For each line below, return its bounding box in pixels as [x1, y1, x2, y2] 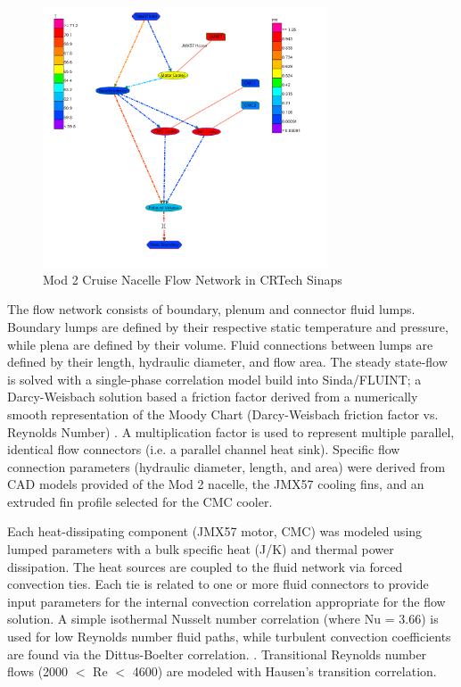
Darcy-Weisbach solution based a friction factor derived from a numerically [7, 387, 418, 406]
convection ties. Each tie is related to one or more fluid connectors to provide [7, 575, 429, 593]
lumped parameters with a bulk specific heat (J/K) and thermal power [7, 540, 394, 559]
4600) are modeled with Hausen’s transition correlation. [132, 662, 437, 681]
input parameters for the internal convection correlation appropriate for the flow [7, 592, 446, 610]
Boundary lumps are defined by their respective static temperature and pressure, [7, 317, 449, 335]
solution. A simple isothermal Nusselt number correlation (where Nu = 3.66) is [7, 609, 439, 628]
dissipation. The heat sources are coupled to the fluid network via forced [7, 557, 403, 575]
